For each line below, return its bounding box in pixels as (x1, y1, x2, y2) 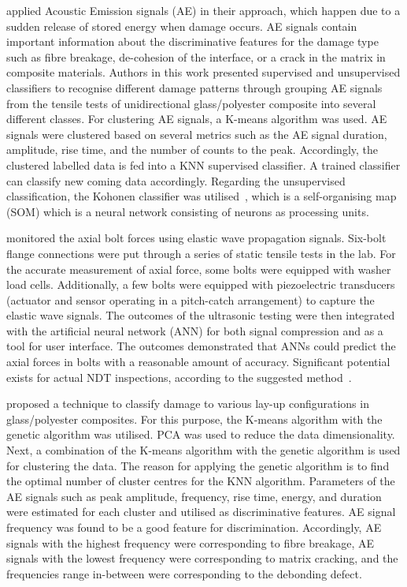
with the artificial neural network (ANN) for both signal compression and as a (6, 322, 383, 338)
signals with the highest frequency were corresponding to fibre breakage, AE (6, 534, 375, 551)
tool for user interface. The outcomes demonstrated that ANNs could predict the (6, 338, 396, 354)
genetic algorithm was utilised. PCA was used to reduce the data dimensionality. (6, 426, 395, 443)
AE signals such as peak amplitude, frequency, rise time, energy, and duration (6, 488, 382, 504)
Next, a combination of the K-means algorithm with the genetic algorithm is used (6, 442, 401, 458)
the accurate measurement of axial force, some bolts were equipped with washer (6, 260, 391, 277)
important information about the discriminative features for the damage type (6, 33, 379, 50)
